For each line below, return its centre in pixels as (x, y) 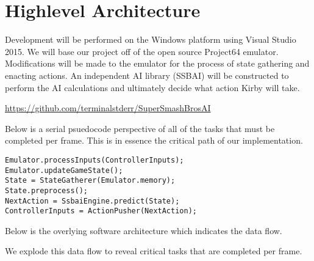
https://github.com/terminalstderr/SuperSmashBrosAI (108, 108)
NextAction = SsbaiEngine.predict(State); (92, 201)
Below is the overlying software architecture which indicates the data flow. (144, 230)
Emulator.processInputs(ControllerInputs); (95, 160)
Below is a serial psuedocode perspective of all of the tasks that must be (140, 128)
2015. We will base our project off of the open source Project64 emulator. (142, 51)
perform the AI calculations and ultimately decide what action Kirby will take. (152, 87)
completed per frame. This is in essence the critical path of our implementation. (154, 140)
